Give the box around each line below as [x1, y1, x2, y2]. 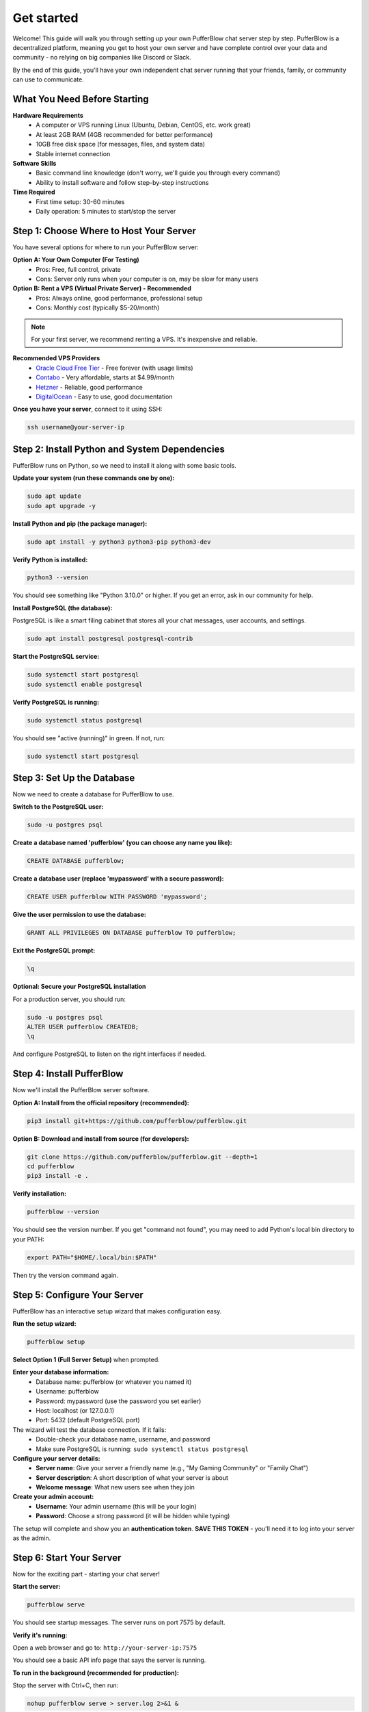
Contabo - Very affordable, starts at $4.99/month [36, 373, 174, 381]
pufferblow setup [27, 1338, 85, 1346]
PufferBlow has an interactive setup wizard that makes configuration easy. [12, 1307, 222, 1315]
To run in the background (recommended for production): [12, 1668, 180, 1677]
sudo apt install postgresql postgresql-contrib [27, 635, 193, 643]
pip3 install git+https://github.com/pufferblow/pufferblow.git [27, 1117, 247, 1124]
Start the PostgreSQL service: [12, 653, 100, 661]
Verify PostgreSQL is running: [12, 698, 99, 706]
